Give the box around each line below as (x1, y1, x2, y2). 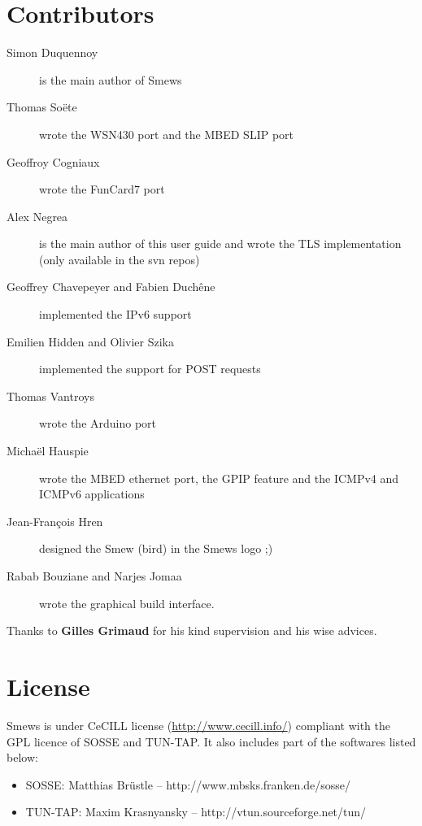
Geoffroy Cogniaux (7, 153, 100, 170)
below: (7, 749, 38, 766)
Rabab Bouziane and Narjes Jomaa (7, 567, 182, 584)
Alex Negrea (7, 207, 68, 224)
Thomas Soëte (7, 98, 77, 115)
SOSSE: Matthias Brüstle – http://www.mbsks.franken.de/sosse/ (25, 776, 351, 793)
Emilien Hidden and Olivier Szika (7, 333, 175, 350)
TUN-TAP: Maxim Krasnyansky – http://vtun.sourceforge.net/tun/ (25, 803, 367, 820)
